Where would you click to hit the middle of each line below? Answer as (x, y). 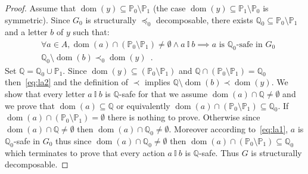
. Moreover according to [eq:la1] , (228, 129)
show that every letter (45, 94)
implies (157, 82)
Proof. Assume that (41, 8)
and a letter (26, 32)
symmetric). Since (38, 19)
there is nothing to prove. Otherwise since (184, 117)
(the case (169, 8)
